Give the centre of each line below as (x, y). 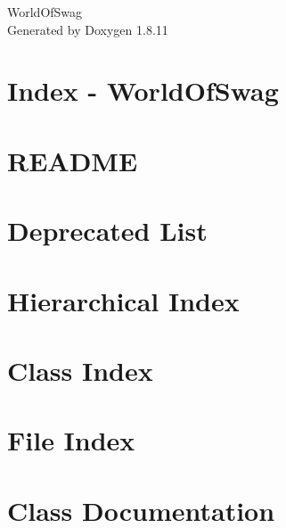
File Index (71, 440)
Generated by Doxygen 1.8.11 (88, 29)
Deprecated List (107, 231)
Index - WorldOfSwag (143, 91)
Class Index (80, 370)
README (73, 160)
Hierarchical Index (123, 300)
